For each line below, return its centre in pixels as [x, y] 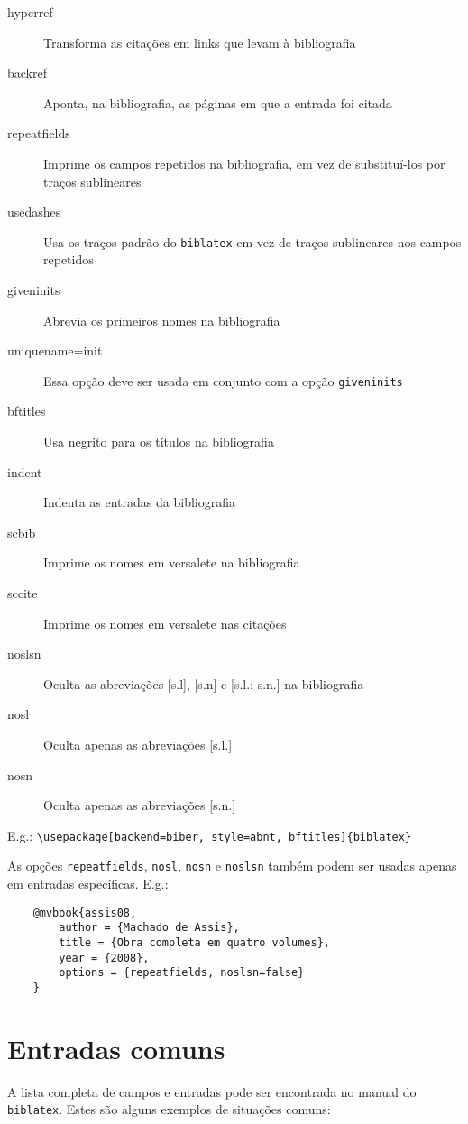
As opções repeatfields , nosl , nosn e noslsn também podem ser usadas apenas [232, 866]
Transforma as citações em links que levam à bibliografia [200, 42]
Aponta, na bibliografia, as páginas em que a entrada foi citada [218, 102]
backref [27, 73]
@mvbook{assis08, [85, 912]
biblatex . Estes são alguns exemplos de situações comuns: [169, 1109]
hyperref [30, 12]
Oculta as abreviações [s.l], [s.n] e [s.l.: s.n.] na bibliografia [204, 683]
